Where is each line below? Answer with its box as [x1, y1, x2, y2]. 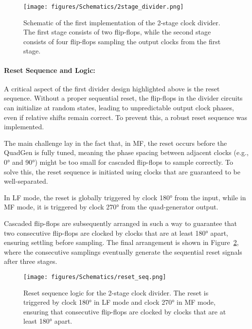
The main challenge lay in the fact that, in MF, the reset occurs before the [4, 138, 227, 148]
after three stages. [4, 256, 57, 266]
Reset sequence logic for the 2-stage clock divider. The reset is [23, 287, 209, 297]
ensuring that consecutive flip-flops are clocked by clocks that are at [23, 306, 226, 316]
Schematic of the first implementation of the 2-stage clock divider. [23, 17, 220, 27]
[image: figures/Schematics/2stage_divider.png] [23, 3, 184, 10]
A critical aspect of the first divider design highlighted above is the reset [4, 83, 220, 93]
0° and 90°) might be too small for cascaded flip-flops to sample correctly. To [4, 156, 233, 167]
